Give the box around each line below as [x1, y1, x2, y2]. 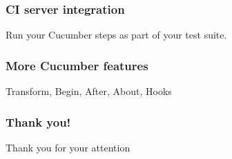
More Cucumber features [6, 56, 148, 74]
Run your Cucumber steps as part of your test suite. [6, 28, 227, 42]
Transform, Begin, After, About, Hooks [6, 84, 172, 98]
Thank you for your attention [6, 140, 130, 154]
